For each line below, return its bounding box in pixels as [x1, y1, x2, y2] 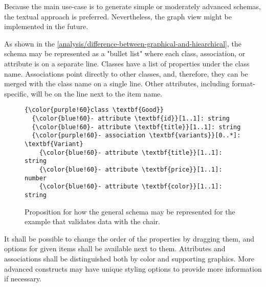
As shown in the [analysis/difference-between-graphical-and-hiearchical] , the [4, 38, 241, 49]
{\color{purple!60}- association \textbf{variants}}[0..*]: [32, 132, 241, 139]
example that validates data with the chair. [25, 216, 160, 227]
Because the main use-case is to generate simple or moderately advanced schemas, [4, 1, 261, 11]
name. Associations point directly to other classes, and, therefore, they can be [4, 68, 248, 79]
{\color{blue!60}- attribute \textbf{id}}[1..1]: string [32, 115, 230, 122]
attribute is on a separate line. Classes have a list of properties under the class [4, 58, 250, 68]
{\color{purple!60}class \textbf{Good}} [25, 106, 164, 114]
